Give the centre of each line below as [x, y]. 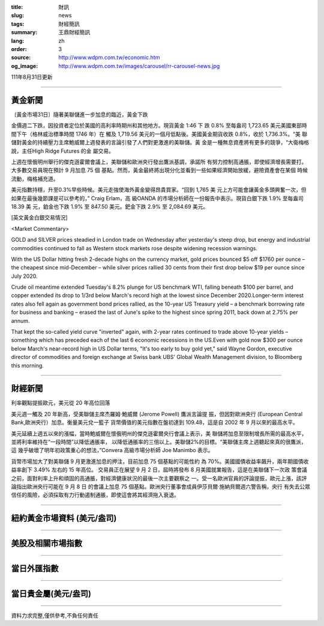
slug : [17, 16]
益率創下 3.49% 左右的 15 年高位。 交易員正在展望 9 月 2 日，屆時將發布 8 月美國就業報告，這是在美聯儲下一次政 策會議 [159, 470]
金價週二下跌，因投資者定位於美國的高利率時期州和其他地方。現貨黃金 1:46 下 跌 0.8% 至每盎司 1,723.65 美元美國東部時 [159, 126]
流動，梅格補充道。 [35, 179]
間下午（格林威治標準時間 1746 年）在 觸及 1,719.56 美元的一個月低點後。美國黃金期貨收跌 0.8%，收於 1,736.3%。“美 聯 [159, 134]
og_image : [25, 66]
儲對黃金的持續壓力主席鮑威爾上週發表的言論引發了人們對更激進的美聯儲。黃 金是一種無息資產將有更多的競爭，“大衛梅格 [160, 143]
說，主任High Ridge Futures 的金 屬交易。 [62, 151]
